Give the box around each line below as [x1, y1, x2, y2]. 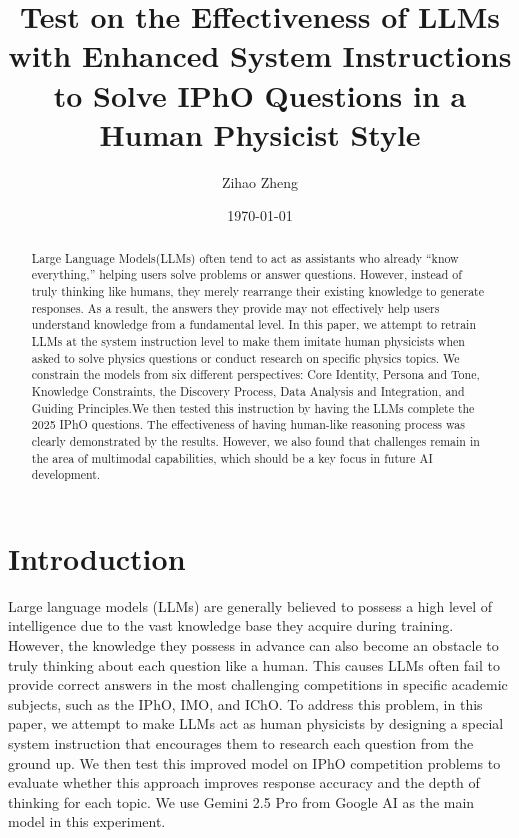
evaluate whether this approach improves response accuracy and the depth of [8, 772, 480, 793]
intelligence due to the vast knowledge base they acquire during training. [8, 615, 454, 636]
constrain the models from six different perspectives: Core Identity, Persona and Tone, [31, 366, 480, 383]
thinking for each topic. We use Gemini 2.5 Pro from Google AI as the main [8, 791, 475, 812]
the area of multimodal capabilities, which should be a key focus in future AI [31, 449, 433, 466]
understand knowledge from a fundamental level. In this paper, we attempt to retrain [31, 316, 477, 333]
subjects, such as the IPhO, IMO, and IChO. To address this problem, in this [8, 693, 483, 714]
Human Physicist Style [99, 113, 421, 154]
